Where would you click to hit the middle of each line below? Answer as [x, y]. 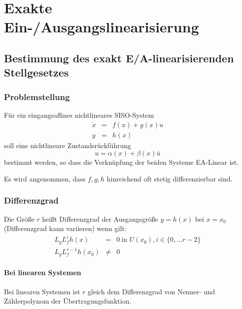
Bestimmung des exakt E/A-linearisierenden [119, 58]
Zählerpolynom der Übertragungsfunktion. [68, 301]
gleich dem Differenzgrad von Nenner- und [151, 291]
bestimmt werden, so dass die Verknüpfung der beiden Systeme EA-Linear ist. [121, 162]
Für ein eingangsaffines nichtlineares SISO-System [79, 115]
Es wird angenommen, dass [45, 178]
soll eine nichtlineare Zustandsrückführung [67, 145]
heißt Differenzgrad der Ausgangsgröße [100, 219]
